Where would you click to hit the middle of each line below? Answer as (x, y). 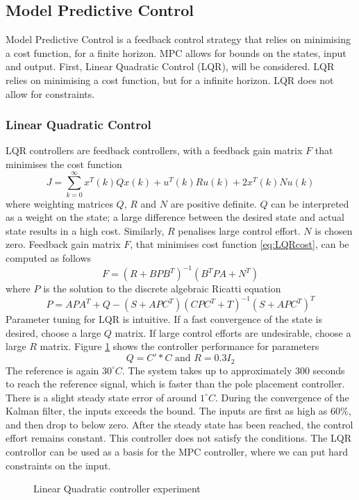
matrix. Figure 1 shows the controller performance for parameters (179, 346)
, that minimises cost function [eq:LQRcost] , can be (240, 244)
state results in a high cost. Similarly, (85, 230)
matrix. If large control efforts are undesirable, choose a (233, 332)
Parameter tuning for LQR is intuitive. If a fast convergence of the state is (164, 319)
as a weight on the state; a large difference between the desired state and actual (175, 217)
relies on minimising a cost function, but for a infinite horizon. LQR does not (170, 80)
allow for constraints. (50, 93)
